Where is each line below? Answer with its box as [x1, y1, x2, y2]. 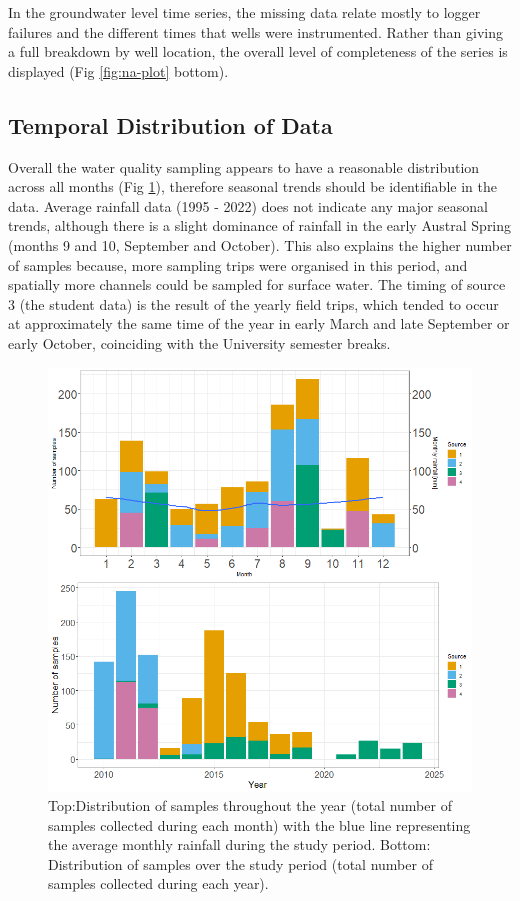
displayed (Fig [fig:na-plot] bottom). [8, 60, 229, 81]
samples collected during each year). [48, 873, 269, 894]
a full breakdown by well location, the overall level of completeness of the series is [8, 41, 508, 62]
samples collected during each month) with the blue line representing [48, 814, 471, 835]
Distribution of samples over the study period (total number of [48, 853, 433, 874]
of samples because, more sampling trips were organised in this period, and [8, 254, 468, 275]
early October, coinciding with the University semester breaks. [8, 332, 391, 353]
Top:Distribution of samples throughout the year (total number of [48, 795, 452, 816]
